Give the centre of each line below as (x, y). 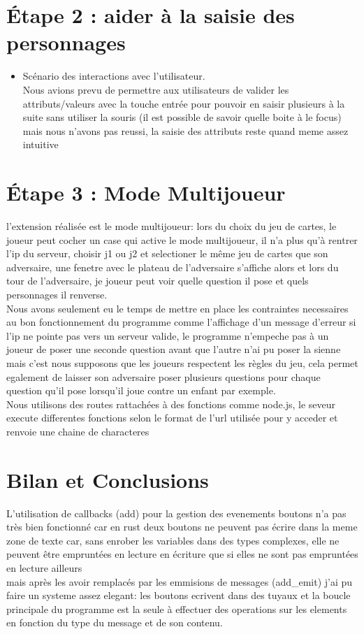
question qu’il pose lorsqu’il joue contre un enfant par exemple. (141, 390)
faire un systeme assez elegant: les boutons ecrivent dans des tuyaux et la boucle (179, 595)
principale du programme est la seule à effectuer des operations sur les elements (177, 608)
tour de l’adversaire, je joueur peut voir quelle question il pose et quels (158, 281)
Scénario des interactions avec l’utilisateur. (114, 76)
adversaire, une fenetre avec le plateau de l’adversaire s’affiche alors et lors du (173, 267)
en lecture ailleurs (44, 568)
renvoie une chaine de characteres (78, 431)
